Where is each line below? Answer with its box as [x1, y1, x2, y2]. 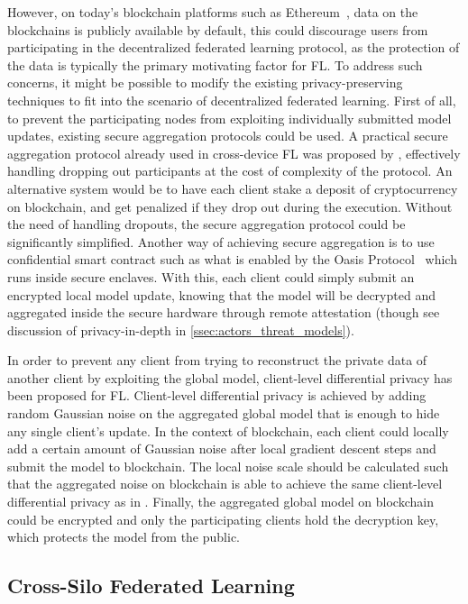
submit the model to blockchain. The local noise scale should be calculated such [7, 456, 449, 475]
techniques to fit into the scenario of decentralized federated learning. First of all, [7, 90, 456, 109]
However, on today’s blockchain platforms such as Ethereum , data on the [7, 3, 418, 21]
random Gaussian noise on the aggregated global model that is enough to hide [7, 404, 440, 423]
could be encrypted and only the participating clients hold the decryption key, [7, 509, 439, 528]
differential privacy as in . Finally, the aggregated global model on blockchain [7, 492, 434, 511]
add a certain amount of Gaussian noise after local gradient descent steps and [7, 439, 436, 458]
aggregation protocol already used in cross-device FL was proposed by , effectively [7, 143, 461, 162]
